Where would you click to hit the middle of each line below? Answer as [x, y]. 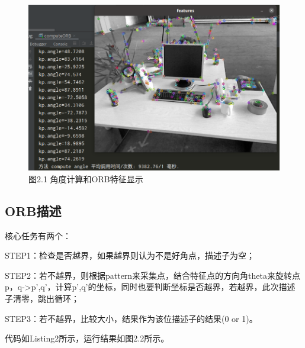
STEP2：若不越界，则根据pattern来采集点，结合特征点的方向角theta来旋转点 [153, 275]
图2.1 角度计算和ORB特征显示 [86, 178]
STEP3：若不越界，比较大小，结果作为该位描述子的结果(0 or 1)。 [131, 318]
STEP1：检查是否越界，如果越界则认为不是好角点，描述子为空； [130, 255]
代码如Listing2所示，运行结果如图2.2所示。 [87, 338]
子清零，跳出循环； [42, 299]
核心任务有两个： [38, 235]
